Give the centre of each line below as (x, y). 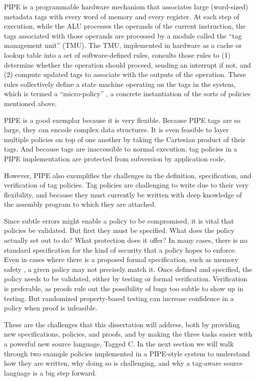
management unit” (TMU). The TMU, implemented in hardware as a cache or (123, 45)
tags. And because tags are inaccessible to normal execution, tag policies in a (121, 149)
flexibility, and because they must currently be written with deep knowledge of (123, 194)
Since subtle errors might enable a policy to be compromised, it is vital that (119, 220)
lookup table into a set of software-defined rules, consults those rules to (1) (117, 55)
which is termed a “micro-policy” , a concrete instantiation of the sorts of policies (127, 94)
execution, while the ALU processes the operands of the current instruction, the (125, 26)
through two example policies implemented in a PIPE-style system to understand (127, 353)
